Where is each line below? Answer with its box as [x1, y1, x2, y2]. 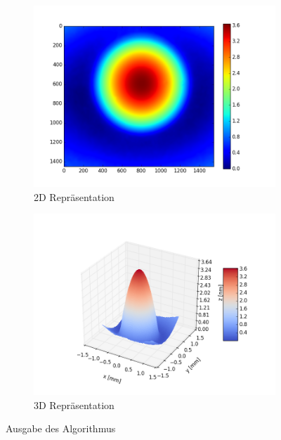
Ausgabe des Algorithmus [6, 421, 116, 436]
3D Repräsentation [34, 397, 115, 412]
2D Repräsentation [34, 189, 115, 204]
